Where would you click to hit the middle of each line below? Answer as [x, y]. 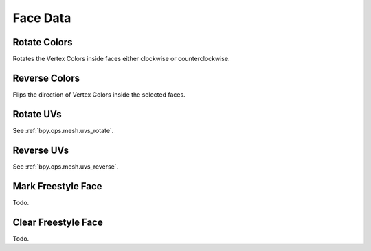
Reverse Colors [46, 78]
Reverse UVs [41, 150]
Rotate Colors [43, 42]
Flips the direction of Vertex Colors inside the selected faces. [99, 94]
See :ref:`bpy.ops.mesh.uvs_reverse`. [66, 166]
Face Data [42, 18]
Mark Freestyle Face [57, 186]
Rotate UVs [37, 114]
